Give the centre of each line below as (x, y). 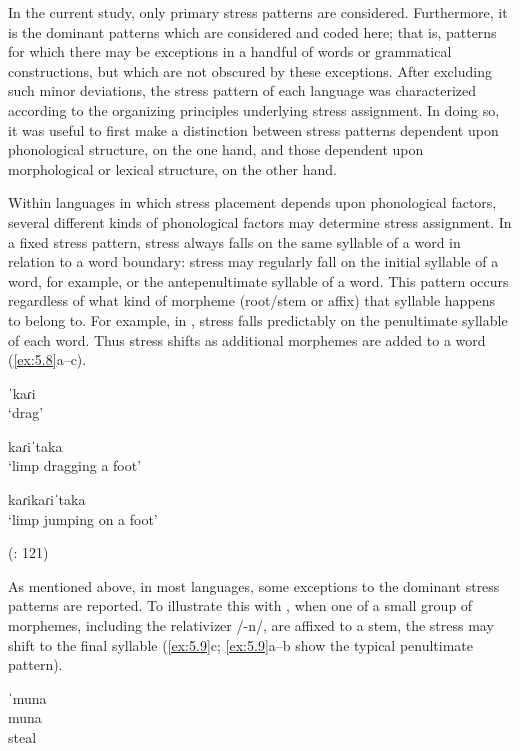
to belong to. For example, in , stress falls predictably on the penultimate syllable (258, 319)
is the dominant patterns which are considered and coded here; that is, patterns (252, 31)
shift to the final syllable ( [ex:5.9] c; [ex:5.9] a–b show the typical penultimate (241, 644)
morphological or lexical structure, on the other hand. (172, 168)
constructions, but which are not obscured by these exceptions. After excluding (250, 70)
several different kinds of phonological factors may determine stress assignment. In (260, 221)
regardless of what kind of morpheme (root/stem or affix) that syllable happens (252, 300)
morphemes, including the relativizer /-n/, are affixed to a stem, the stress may (251, 625)
